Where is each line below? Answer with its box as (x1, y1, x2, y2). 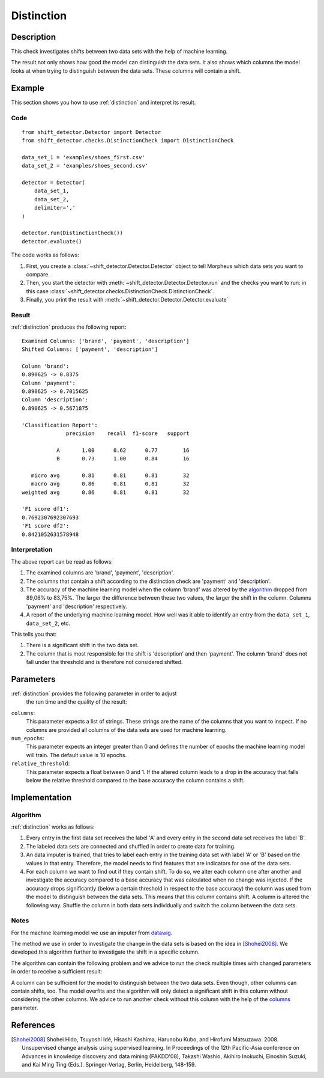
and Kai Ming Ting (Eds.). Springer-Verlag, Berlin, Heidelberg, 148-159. (22, 1061, 196, 1068)
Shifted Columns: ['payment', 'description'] (22, 346, 158, 353)
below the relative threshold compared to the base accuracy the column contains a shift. (26, 776, 245, 784)
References (11, 1020, 55, 1030)
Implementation (11, 792, 72, 802)
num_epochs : (11, 734, 45, 742)
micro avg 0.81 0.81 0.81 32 (31, 472, 190, 479)
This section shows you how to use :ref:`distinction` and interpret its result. (11, 99, 196, 106)
